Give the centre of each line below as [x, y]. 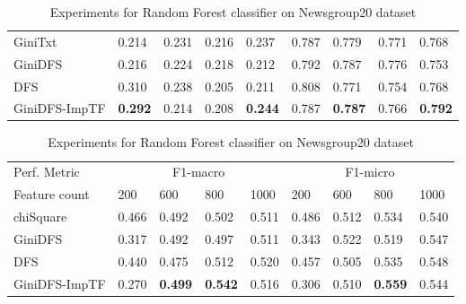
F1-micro [370, 172]
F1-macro [199, 172]
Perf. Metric [47, 172]
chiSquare [40, 216]
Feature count [52, 194]
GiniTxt [35, 41]
